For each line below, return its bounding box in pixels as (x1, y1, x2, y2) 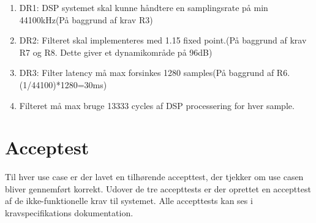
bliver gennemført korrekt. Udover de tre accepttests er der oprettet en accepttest (5, 182, 311, 195)
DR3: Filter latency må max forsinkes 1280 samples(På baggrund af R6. (19, 66, 290, 79)
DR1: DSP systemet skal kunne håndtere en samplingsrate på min (19, 1, 268, 13)
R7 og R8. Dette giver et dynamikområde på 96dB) (19, 45, 213, 58)
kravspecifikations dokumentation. (5, 206, 134, 219)
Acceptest (5, 135, 89, 160)
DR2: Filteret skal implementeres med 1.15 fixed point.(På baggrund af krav (19, 34, 307, 47)
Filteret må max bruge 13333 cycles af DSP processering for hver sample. (19, 99, 295, 112)
